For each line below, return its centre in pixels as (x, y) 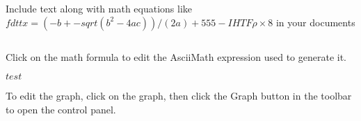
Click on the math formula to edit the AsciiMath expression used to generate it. (176, 56)
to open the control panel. (61, 109)
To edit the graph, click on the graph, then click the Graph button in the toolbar (179, 96)
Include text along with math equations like (99, 8)
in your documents (315, 22)
